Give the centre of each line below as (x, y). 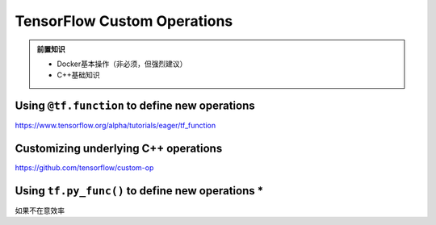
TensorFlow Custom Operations (124, 21)
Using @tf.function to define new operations (135, 106)
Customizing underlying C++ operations (119, 149)
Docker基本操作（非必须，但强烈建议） (122, 64)
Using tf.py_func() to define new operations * (139, 191)
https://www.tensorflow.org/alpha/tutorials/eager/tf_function (115, 126)
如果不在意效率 (40, 210)
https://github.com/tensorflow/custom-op (84, 168)
